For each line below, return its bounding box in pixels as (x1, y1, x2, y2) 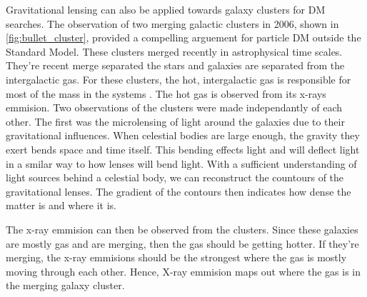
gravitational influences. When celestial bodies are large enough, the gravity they (6, 128, 360, 143)
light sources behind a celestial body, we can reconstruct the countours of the (6, 170, 344, 185)
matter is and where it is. (6, 198, 116, 213)
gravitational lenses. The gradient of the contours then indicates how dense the (6, 183, 351, 198)
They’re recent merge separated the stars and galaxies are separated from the (6, 58, 345, 73)
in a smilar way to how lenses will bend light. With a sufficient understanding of (6, 156, 357, 171)
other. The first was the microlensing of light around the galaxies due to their (6, 114, 345, 129)
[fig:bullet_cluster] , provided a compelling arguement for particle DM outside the (6, 30, 361, 45)
